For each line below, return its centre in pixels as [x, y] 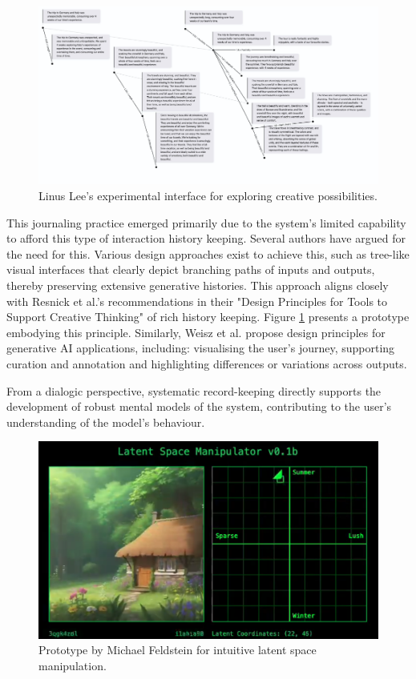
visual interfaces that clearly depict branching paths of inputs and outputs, [191, 269]
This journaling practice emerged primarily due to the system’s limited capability [206, 222]
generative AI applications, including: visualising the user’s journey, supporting [201, 348]
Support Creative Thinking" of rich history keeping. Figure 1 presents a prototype [208, 317]
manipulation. [73, 665]
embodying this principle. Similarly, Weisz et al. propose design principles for [196, 332]
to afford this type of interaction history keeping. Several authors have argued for [206, 238]
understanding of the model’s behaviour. [106, 422]
